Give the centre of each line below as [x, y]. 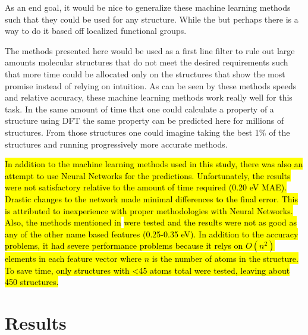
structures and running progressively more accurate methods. [116, 144]
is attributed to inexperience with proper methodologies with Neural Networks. [149, 210]
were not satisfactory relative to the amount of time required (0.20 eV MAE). [146, 187]
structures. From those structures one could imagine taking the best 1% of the [147, 132]
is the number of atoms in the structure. [225, 259]
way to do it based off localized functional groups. [96, 31]
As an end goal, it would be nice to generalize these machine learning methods [148, 7]
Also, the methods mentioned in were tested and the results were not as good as [151, 222]
